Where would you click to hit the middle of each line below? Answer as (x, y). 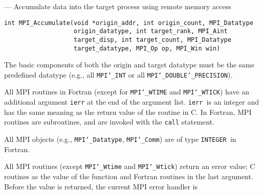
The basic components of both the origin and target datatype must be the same (129, 65)
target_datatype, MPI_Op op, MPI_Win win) (147, 48)
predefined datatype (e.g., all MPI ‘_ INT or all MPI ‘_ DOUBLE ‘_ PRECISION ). (118, 74)
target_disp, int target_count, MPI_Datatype (152, 40)
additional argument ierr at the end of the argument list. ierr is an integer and (131, 102)
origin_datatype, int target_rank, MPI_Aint (151, 31)
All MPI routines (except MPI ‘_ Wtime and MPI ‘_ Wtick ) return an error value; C (130, 166)
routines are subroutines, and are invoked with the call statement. (109, 122)
